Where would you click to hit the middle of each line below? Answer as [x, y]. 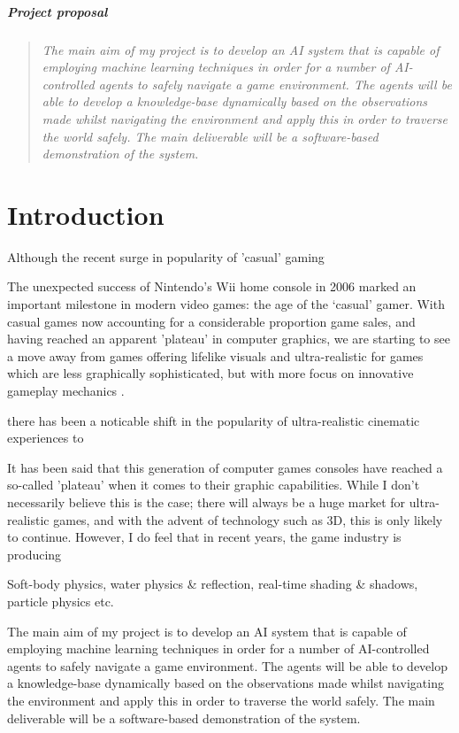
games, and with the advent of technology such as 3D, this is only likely [248, 519]
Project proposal [57, 11]
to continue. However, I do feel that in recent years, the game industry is [204, 537]
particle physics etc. [61, 601]
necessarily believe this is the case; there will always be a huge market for [207, 502]
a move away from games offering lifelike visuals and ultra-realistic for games [215, 355]
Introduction [86, 214]
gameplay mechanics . [66, 390]
